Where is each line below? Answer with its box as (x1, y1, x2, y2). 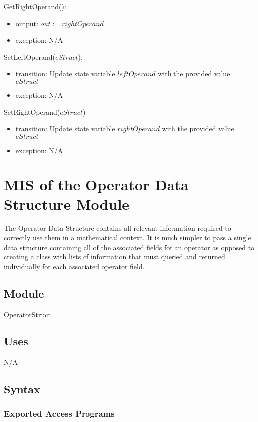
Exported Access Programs (4, 407, 115, 419)
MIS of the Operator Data (4, 174, 189, 194)
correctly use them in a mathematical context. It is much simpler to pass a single (4, 232, 251, 243)
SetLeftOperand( (4, 51, 55, 62)
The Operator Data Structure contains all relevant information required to (4, 222, 231, 233)
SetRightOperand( (4, 106, 60, 117)
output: (15, 18, 38, 28)
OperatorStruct (4, 309, 51, 319)
